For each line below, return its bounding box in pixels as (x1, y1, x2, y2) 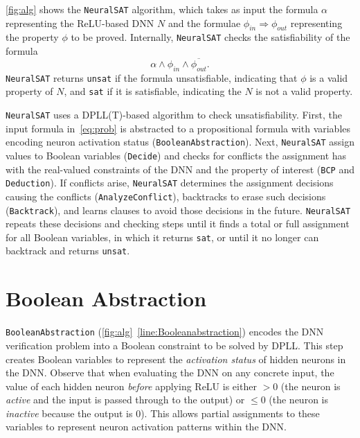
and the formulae (168, 15, 241, 30)
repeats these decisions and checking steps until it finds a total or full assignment (6, 216, 350, 231)
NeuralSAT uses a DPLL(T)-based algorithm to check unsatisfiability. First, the (6, 107, 342, 122)
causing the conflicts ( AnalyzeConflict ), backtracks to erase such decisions (6, 189, 326, 203)
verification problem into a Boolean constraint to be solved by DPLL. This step (6, 338, 343, 352)
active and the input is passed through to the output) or (6, 392, 245, 407)
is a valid (309, 70, 348, 85)
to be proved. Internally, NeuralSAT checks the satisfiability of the (71, 30, 350, 44)
